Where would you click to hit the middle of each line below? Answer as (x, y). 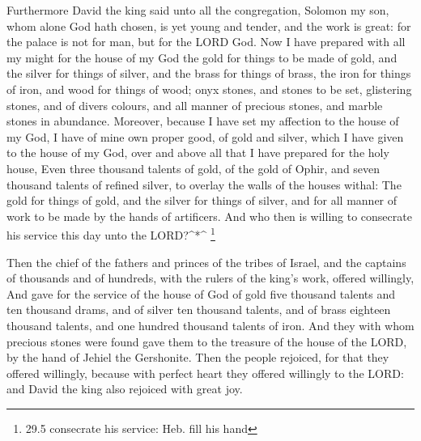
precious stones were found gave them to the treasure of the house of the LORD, (207, 341)
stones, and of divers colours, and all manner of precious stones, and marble (195, 105)
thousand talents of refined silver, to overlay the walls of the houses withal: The (204, 184)
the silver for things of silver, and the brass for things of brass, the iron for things (209, 73)
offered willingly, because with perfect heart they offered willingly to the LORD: (205, 373)
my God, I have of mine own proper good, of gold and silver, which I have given (205, 136)
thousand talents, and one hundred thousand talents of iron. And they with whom (210, 325)
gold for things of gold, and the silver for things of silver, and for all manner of (202, 200)
